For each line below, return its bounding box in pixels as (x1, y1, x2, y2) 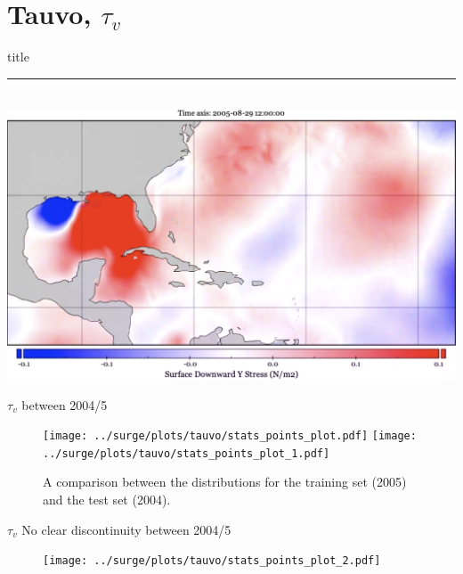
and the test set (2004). (43, 490, 171, 509)
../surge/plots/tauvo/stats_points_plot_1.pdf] (43, 447, 330, 460)
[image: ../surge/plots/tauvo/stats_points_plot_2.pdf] (43, 554, 381, 568)
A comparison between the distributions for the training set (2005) (43, 472, 407, 491)
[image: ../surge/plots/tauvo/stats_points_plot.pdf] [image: (43, 430, 417, 443)
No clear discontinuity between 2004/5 (21, 520, 231, 538)
